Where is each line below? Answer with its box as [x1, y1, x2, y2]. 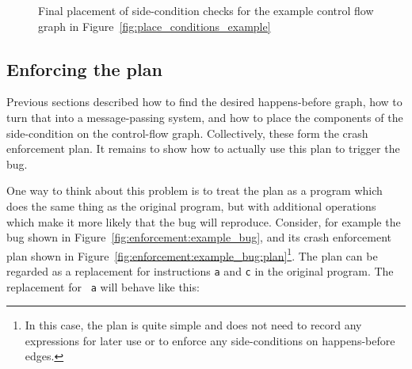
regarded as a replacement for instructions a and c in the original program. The [6, 262, 394, 279]
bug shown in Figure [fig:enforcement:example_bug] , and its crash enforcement [6, 229, 391, 245]
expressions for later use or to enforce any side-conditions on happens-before [25, 332, 395, 348]
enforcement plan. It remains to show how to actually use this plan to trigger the [6, 140, 400, 157]
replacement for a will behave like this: [6, 278, 200, 295]
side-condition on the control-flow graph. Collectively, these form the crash [6, 124, 368, 141]
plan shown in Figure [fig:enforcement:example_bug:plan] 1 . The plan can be [6, 245, 378, 264]
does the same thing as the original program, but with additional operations [6, 197, 376, 214]
